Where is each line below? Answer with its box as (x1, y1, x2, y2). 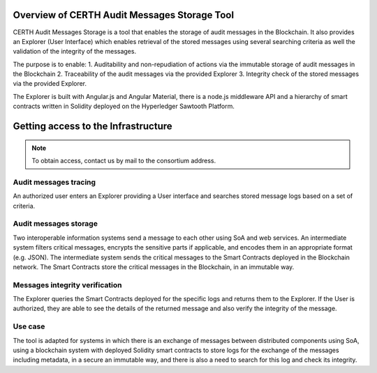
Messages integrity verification (13, 280, 122, 289)
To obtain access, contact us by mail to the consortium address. (31, 157, 216, 165)
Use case (13, 321, 45, 331)
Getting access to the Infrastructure (13, 121, 172, 132)
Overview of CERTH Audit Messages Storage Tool (13, 9, 234, 21)
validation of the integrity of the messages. (13, 47, 136, 56)
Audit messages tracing (13, 177, 96, 187)
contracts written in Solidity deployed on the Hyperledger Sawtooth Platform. (13, 102, 235, 111)
